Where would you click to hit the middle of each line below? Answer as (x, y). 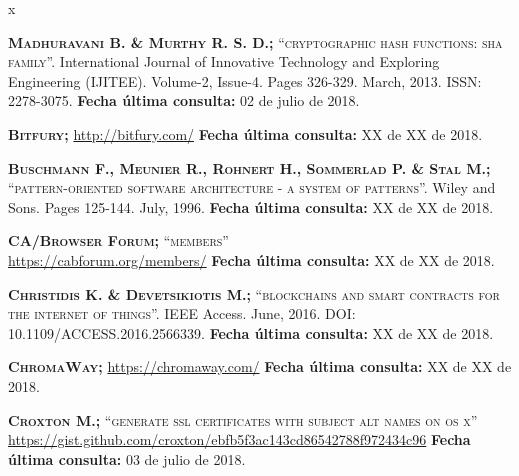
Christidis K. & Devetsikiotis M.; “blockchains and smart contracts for (254, 293)
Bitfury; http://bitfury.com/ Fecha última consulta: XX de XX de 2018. (245, 133)
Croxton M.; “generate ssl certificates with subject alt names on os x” (243, 419)
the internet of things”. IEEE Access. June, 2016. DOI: (182, 313)
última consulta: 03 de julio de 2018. (127, 458)
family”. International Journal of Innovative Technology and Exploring (224, 61)
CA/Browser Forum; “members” (118, 240)
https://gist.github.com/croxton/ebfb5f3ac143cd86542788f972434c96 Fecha (239, 439)
